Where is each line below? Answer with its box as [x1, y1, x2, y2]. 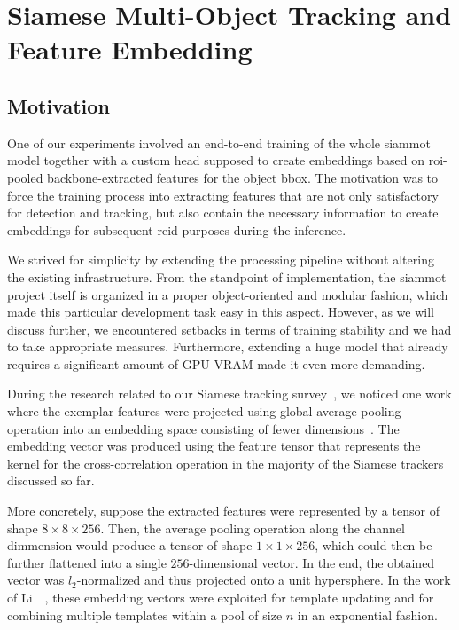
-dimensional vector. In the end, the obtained [189, 553, 435, 571]
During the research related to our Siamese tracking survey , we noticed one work [7, 384, 452, 403]
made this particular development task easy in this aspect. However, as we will [7, 303, 434, 321]
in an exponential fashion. [297, 605, 438, 624]
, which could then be [315, 536, 432, 555]
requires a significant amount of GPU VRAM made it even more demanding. [7, 354, 425, 373]
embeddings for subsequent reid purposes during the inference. [7, 220, 346, 239]
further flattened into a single [7, 553, 167, 571]
